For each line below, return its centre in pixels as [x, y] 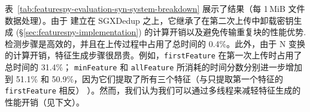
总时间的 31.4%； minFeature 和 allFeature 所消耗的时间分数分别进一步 [145, 67]
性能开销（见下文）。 [45, 102]
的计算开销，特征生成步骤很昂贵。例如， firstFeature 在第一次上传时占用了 [154, 55]
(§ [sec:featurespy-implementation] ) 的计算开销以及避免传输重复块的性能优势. [161, 32]
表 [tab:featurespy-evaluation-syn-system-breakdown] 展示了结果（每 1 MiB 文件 [155, 8]
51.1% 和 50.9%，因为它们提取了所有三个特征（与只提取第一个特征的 [150, 78]
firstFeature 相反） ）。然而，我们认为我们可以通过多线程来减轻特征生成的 [153, 90]
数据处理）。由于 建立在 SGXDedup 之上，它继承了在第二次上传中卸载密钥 [149, 20]
